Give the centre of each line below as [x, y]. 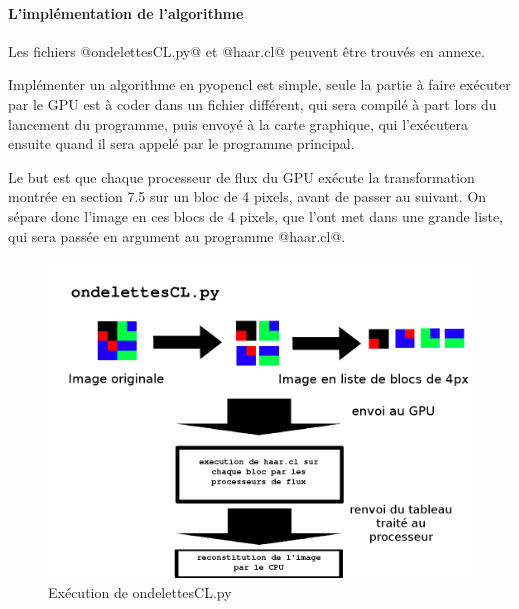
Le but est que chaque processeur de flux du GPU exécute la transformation [241, 176]
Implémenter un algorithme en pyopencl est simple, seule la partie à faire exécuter [259, 84]
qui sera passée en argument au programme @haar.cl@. [177, 235]
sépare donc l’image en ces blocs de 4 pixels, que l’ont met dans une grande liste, [256, 215]
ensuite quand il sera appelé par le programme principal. [181, 143]
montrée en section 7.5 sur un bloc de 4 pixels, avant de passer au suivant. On [247, 196]
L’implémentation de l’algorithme [126, 12]
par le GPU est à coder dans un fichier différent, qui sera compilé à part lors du [252, 103]
